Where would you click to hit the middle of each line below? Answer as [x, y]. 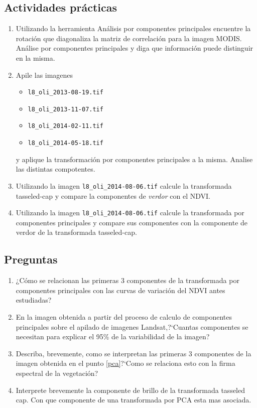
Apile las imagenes [44, 75]
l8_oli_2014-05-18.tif [66, 143]
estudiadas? [34, 300]
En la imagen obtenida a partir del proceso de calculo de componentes [124, 317]
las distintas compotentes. [55, 169]
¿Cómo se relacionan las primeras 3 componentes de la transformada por [127, 280]
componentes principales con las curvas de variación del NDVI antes [120, 290]
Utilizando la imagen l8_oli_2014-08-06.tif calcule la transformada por [130, 213]
